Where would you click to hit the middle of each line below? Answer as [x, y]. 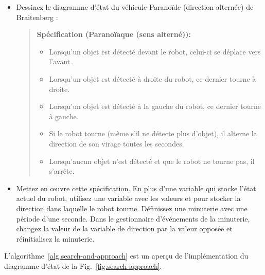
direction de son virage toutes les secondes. [117, 143]
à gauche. [64, 116]
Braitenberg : [37, 17]
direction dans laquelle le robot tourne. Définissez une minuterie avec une [132, 208]
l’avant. [61, 61]
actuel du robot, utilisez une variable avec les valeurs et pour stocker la [128, 198]
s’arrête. [62, 171]
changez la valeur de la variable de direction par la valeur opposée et [124, 228]
